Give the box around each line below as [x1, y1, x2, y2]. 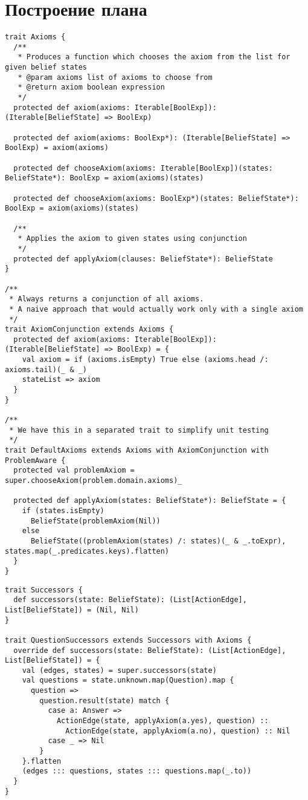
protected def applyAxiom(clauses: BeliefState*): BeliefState [13, 254, 273, 263]
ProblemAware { [5, 456, 66, 465]
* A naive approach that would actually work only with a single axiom [9, 304, 303, 313]
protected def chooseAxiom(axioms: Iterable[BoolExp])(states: [13, 163, 273, 172]
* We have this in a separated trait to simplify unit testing [9, 425, 269, 434]
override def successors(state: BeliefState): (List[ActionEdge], [13, 646, 286, 655]
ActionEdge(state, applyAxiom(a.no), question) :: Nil [65, 726, 290, 735]
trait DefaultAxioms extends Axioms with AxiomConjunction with [5, 446, 269, 455]
